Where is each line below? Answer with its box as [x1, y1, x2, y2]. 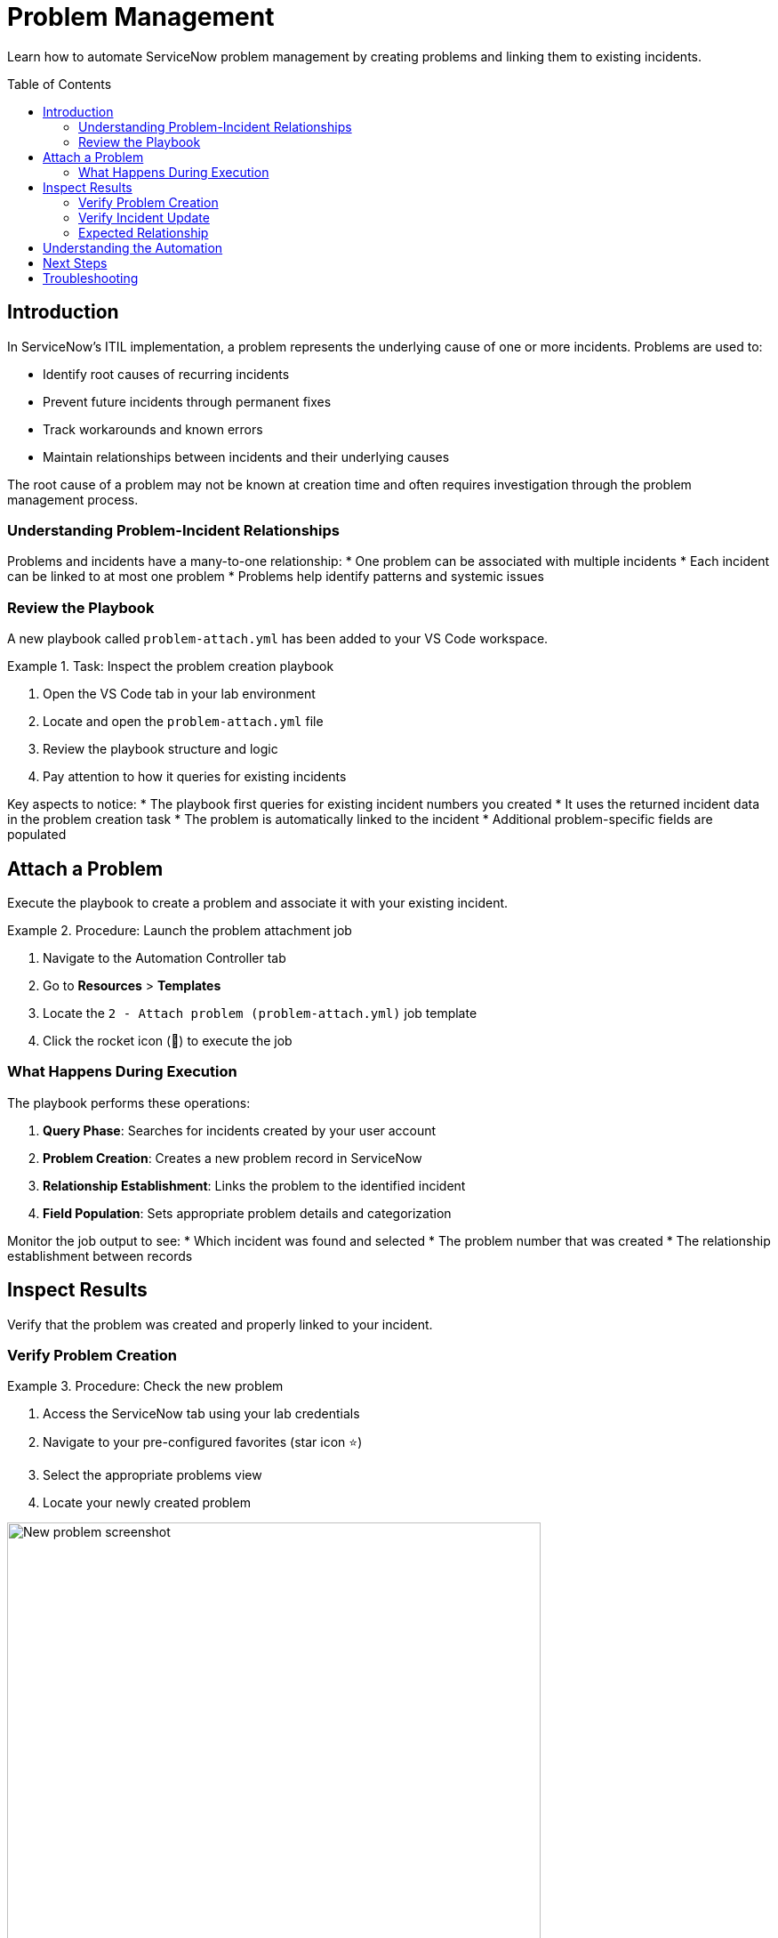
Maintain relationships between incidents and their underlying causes [43, 448, 450, 464]
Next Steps [43, 254, 108, 271]
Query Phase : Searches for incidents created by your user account [43, 1122, 437, 1138]
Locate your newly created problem [43, 1495, 251, 1511]
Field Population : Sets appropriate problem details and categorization [43, 1205, 452, 1221]
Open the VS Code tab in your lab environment [43, 686, 316, 702]
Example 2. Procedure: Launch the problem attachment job [7, 922, 352, 938]
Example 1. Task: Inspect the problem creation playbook [7, 658, 334, 674]
